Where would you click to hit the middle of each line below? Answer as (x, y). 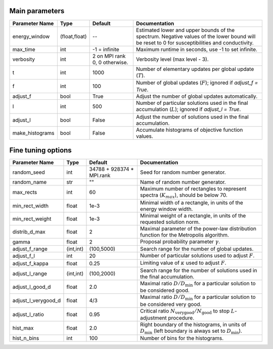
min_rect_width (31, 206)
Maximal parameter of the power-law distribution (198, 228)
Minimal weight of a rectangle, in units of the (193, 215)
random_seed (29, 172)
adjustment (153, 318)
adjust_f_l (24, 256)
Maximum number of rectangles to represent (193, 189)
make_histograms (34, 133)
